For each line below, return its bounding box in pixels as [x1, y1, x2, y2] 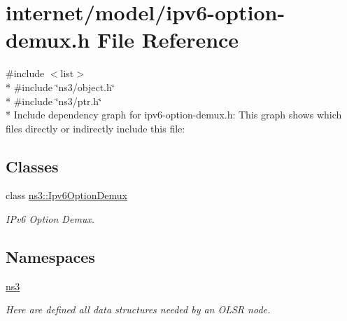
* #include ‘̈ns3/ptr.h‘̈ [6, 93, 102, 108]
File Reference [97, 25, 239, 54]
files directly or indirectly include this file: [6, 121, 185, 135]
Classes [6, 155, 59, 177]
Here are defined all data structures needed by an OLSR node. [6, 302, 271, 317]
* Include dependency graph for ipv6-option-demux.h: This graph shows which [6, 107, 342, 122]
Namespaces [6, 246, 95, 268]
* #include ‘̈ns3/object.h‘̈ [6, 79, 115, 94]
